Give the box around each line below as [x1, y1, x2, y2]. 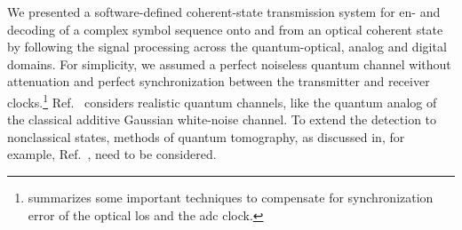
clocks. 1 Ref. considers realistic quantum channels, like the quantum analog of [7, 90, 437, 111]
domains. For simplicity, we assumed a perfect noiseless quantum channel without [7, 54, 451, 73]
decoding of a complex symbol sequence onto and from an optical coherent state [7, 20, 443, 38]
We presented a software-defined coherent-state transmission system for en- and [7, 3, 441, 20]
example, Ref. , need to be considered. [7, 145, 217, 163]
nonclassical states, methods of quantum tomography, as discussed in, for [7, 127, 405, 146]
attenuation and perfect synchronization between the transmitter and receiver [7, 72, 430, 91]
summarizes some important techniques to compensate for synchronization [28, 188, 434, 206]
